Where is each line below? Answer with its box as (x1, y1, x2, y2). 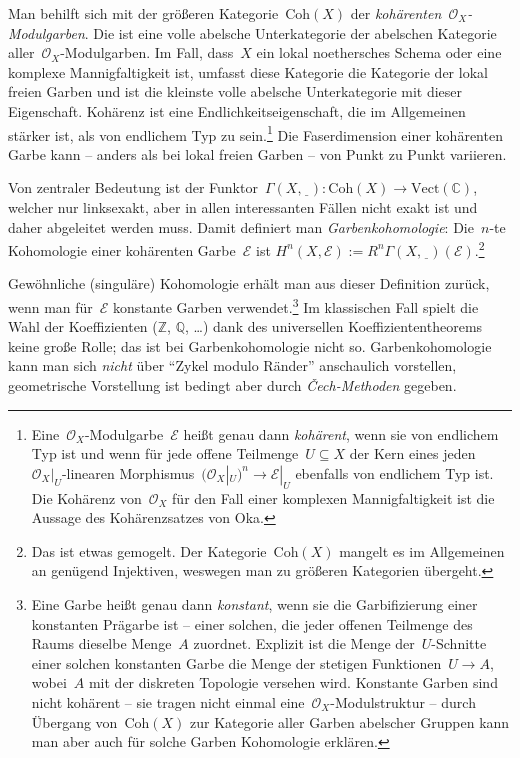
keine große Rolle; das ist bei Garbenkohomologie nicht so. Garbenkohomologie (8, 335, 492, 356)
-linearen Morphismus (61, 462, 195, 483)
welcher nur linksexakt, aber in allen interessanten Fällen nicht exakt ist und (8, 197, 478, 217)
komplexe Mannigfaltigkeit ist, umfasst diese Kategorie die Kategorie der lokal (8, 61, 488, 82)
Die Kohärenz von (31, 487, 142, 508)
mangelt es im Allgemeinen (339, 540, 505, 561)
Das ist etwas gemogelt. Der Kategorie (31, 540, 267, 561)
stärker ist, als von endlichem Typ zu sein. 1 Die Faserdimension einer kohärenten (8, 121, 503, 145)
